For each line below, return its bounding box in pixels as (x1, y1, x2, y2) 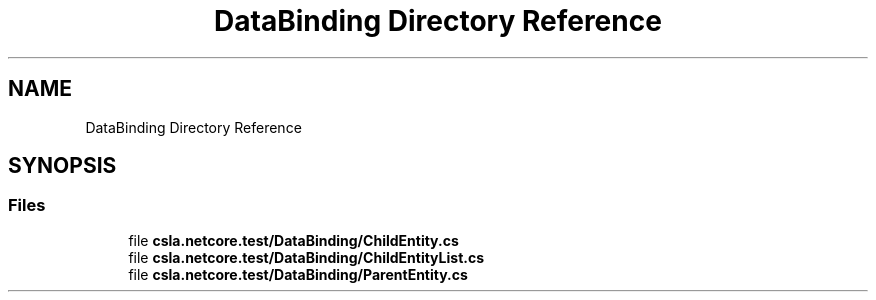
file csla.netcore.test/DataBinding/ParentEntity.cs (128, 265, 468, 283)
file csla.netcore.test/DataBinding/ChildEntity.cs (128, 231, 459, 249)
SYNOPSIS (8, 153, 117, 179)
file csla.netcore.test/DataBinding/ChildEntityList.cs (128, 248, 485, 266)
